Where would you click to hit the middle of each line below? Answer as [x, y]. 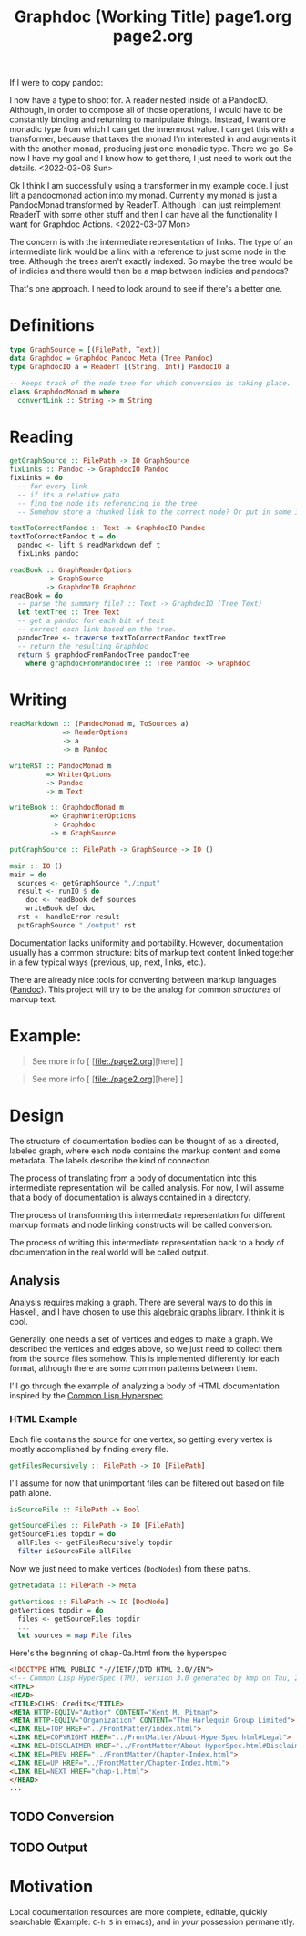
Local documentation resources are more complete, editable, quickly [138, 1912]
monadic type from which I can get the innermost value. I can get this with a [152, 129]
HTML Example [44, 1419]
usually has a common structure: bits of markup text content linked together [152, 952]
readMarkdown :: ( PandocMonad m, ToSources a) [99, 724]
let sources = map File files [75, 1636]
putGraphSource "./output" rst [77, 925]
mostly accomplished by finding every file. [89, 1449]
